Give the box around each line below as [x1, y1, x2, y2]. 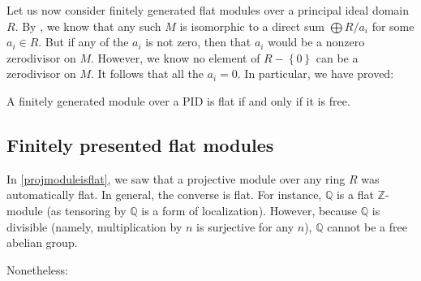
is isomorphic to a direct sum [179, 17, 324, 34]
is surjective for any [196, 218, 294, 235]
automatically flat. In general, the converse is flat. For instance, [6, 186, 322, 203]
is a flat [336, 186, 374, 203]
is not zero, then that [145, 33, 251, 50]
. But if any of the [38, 33, 129, 50]
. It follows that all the [90, 65, 204, 82]
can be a [316, 49, 359, 66]
